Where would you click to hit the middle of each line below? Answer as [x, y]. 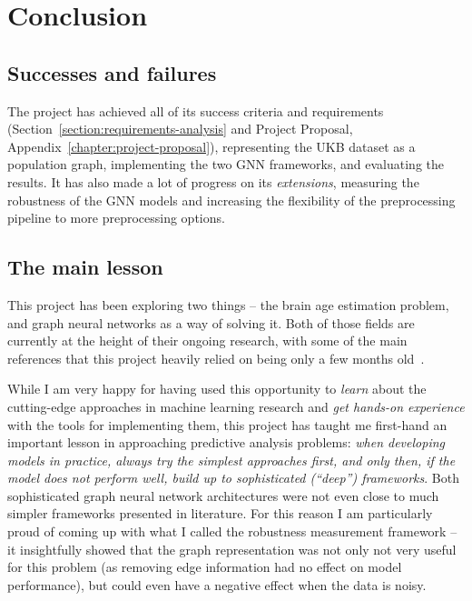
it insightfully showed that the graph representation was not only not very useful [232, 549]
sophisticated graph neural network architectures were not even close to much [223, 495]
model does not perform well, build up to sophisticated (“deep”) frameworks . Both [233, 478]
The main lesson [85, 267]
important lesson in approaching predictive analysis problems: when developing [226, 442]
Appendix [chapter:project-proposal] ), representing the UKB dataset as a [211, 146]
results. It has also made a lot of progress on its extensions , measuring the [213, 181]
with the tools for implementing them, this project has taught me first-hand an [227, 424]
